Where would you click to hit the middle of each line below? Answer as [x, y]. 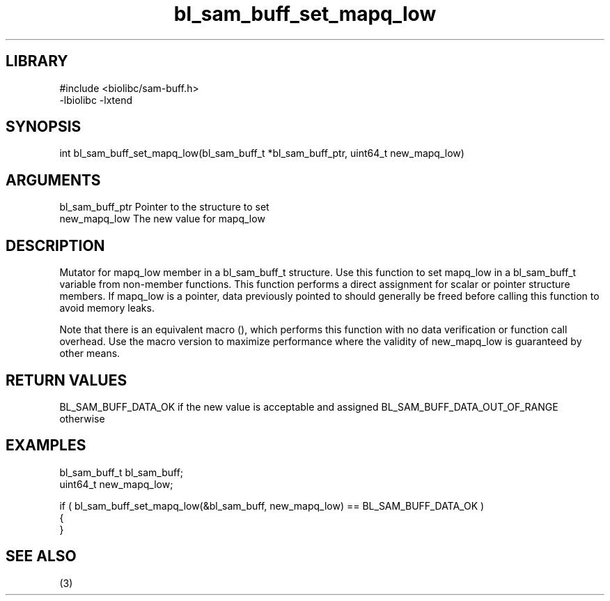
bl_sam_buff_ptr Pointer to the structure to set [164, 207]
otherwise [82, 418]
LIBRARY [37, 61]
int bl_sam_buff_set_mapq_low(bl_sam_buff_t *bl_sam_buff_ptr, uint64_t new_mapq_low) [262, 153]
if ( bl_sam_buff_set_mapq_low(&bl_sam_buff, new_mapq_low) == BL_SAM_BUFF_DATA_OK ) [272, 505]
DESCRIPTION [55, 245]
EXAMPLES [46, 446]
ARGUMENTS [53, 180]
